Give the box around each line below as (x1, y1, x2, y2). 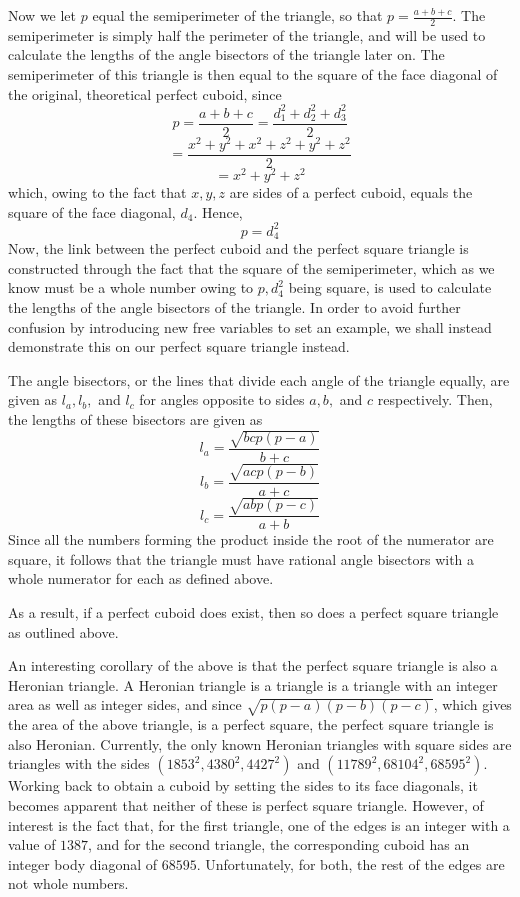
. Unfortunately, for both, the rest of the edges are (196, 853, 505, 874)
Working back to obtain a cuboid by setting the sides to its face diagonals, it (8, 775, 478, 796)
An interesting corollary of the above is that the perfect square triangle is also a (8, 655, 498, 676)
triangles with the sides (8, 753, 150, 774)
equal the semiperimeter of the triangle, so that (92, 5, 383, 25)
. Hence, (193, 201, 243, 222)
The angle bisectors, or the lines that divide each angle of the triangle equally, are (8, 369, 510, 390)
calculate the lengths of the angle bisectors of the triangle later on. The (8, 44, 445, 65)
